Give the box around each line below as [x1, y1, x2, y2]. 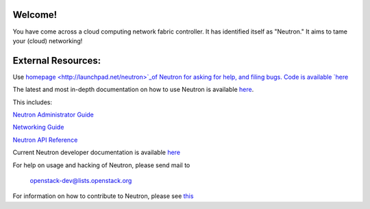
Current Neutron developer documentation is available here [12, 148, 181, 157]
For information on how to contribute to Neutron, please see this [12, 192, 194, 200]
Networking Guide [12, 123, 64, 132]
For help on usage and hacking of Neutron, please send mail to [12, 161, 190, 169]
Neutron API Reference [12, 136, 78, 144]
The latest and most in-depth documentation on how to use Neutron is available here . [12, 86, 254, 94]
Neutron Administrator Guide [12, 110, 94, 119]
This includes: [12, 98, 53, 106]
